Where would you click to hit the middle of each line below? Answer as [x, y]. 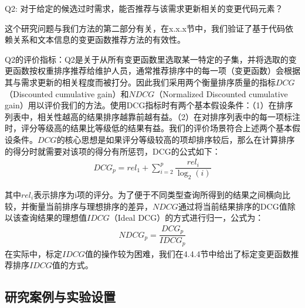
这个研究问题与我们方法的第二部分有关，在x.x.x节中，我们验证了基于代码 [145, 28]
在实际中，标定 [33, 253]
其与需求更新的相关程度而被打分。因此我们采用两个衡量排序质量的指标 [140, 82]
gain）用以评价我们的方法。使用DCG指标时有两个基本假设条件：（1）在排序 [149, 105]
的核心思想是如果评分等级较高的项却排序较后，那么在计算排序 [176, 139]
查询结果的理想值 [54, 218]
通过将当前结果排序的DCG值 [233, 206]
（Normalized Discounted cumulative [221, 93]
